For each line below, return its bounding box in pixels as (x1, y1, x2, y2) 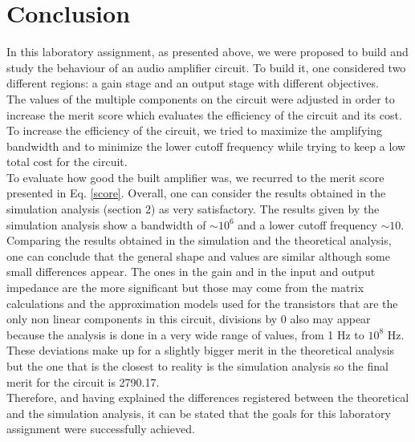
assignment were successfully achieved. (6, 420, 195, 437)
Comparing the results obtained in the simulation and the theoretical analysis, (6, 232, 392, 249)
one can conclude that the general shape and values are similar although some (6, 247, 390, 264)
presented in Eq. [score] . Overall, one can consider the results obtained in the (6, 185, 386, 201)
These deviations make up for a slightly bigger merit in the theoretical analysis (6, 342, 395, 359)
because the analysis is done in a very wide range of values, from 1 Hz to (6, 326, 364, 343)
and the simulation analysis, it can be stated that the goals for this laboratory (6, 404, 391, 421)
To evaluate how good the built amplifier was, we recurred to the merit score (6, 168, 384, 185)
